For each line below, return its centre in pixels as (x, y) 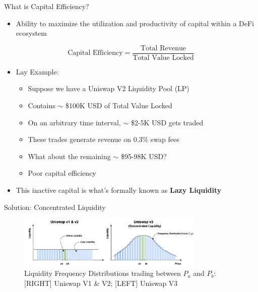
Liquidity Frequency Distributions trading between (103, 273)
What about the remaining (69, 156)
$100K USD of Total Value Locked (119, 105)
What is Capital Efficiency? (47, 6)
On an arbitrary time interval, (74, 122)
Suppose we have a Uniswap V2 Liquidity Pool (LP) (109, 88)
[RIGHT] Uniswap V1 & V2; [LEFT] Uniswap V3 (101, 283)
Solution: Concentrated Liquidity (55, 207)
